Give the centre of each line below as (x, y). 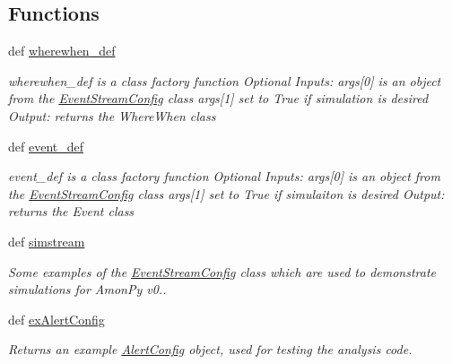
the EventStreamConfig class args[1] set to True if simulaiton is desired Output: (226, 193)
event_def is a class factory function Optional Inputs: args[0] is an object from (224, 176)
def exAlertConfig (56, 319)
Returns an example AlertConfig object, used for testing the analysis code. (210, 349)
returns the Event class (71, 211)
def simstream (47, 241)
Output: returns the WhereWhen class (112, 115)
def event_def (46, 146)
